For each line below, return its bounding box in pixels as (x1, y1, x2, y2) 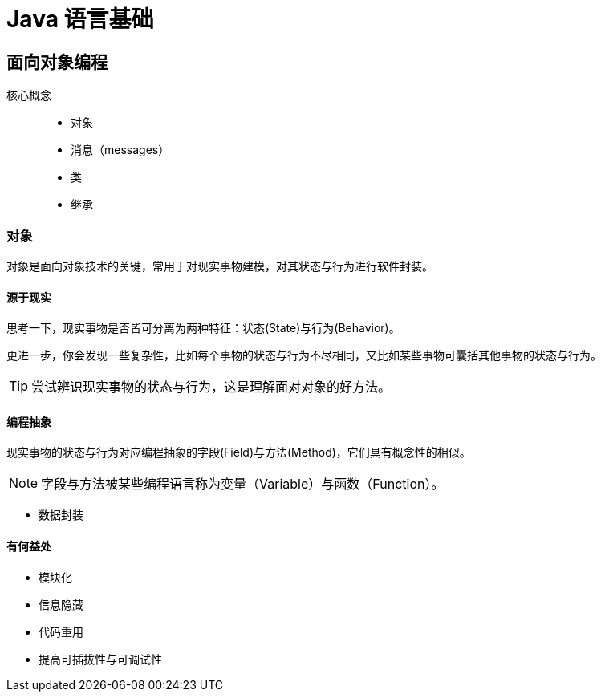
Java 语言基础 (6, 6, 154, 33)
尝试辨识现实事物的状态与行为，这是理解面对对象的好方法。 (31, 379, 392, 396)
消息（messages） (71, 143, 170, 157)
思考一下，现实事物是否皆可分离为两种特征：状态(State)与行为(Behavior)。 (6, 321, 400, 335)
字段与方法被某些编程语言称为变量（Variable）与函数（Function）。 (41, 476, 445, 493)
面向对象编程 (6, 51, 108, 72)
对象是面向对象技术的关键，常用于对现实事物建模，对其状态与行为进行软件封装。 (6, 258, 433, 273)
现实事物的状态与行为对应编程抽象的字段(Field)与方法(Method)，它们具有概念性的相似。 (6, 445, 471, 460)
